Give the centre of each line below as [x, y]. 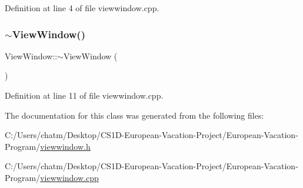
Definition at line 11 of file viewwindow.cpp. [84, 95]
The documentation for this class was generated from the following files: [134, 115]
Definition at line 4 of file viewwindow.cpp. [82, 8]
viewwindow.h [65, 146]
